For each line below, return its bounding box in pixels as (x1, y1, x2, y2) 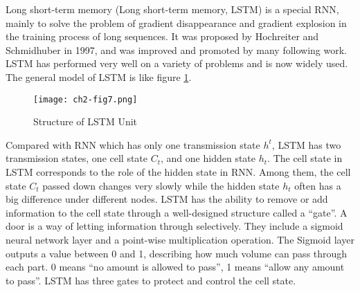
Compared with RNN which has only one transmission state (6, 137, 260, 152)
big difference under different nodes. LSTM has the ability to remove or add (6, 192, 328, 206)
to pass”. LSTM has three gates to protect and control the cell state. (6, 273, 296, 287)
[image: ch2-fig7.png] (33, 94, 138, 104)
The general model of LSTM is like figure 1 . (6, 69, 192, 84)
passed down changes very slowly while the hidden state (42, 178, 280, 192)
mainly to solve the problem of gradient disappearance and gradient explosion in (6, 15, 347, 30)
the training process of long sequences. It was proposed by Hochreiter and (6, 29, 319, 44)
